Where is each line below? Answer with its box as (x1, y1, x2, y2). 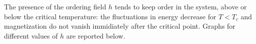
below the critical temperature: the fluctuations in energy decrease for (4, 11, 216, 21)
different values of (4, 30, 58, 41)
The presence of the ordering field (4, 1, 106, 11)
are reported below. (66, 30, 126, 41)
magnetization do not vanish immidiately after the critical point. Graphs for (4, 21, 236, 31)
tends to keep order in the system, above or (115, 1, 247, 11)
